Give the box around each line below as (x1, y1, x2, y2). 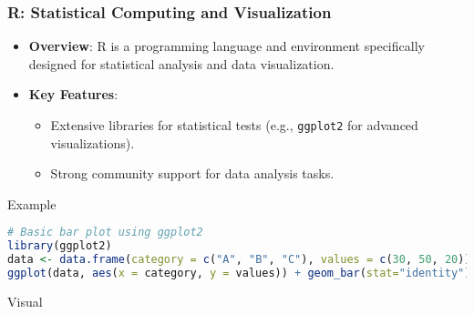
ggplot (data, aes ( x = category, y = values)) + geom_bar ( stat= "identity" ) (7, 267, 471, 280)
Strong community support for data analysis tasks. (50, 164, 335, 183)
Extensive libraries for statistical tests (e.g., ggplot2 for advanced (50, 116, 418, 134)
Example (7, 194, 57, 213)
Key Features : (28, 85, 118, 104)
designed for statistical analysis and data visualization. (28, 54, 335, 73)
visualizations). (50, 133, 135, 152)
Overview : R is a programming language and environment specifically (28, 36, 425, 56)
